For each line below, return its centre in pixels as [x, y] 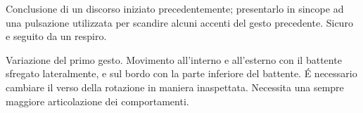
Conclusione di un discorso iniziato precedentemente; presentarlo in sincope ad [175, 8]
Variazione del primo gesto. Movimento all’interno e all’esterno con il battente [174, 59]
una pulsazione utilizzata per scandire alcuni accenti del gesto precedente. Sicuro [179, 22]
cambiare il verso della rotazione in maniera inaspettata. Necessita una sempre [175, 87]
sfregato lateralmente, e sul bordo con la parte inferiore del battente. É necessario [181, 73]
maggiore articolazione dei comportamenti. [97, 101]
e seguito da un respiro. [56, 36]
